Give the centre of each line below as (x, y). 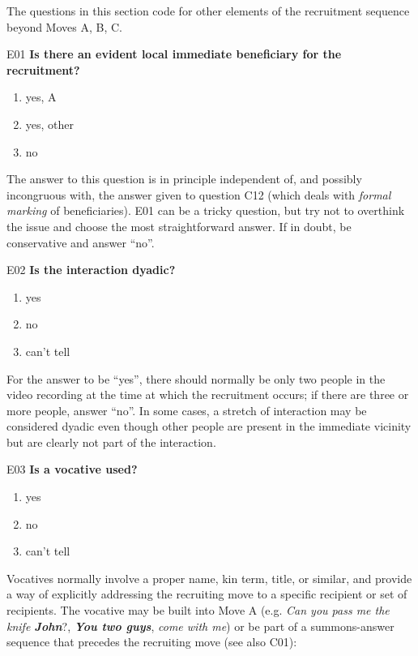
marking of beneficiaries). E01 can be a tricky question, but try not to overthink (206, 210)
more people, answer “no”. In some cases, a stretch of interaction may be (187, 410)
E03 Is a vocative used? (72, 469)
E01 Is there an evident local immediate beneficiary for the (174, 54)
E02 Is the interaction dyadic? (91, 270)
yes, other (50, 124)
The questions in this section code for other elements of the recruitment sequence (208, 11)
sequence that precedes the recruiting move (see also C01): (152, 642)
